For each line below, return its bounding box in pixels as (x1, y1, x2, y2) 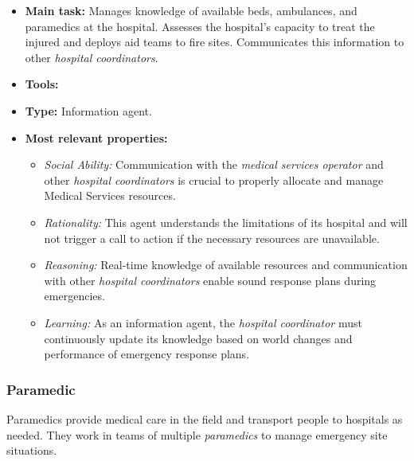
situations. (6, 442, 57, 459)
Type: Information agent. (25, 102, 152, 119)
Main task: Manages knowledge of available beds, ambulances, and (25, 2, 357, 18)
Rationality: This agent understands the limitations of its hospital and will (44, 213, 408, 230)
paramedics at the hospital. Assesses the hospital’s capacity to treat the (25, 18, 375, 34)
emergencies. (44, 287, 105, 304)
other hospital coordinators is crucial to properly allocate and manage (44, 171, 384, 188)
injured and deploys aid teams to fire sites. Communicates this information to (25, 33, 404, 50)
